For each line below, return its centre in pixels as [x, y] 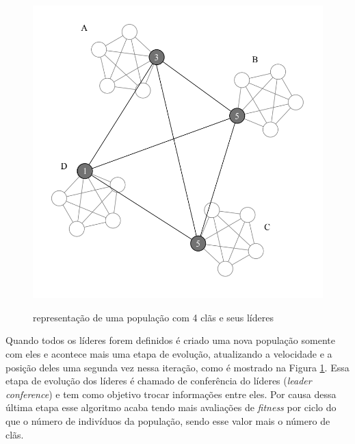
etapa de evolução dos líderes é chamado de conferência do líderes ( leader [159, 381]
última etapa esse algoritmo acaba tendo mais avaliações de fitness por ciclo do [171, 407]
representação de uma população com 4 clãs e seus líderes [153, 317]
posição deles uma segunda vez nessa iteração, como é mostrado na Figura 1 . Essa [177, 367]
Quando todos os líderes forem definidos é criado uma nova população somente [170, 340]
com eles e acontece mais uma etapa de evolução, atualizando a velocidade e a [169, 353]
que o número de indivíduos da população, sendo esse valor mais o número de [168, 420]
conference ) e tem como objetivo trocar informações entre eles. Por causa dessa [171, 394]
